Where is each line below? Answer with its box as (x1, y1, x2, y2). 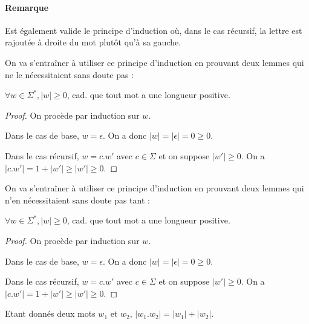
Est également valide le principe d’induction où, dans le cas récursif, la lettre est (5, 24, 302, 36)
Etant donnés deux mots (5, 307, 96, 320)
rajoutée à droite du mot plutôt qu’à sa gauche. (5, 36, 181, 48)
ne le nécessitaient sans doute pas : (5, 68, 134, 81)
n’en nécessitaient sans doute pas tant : (5, 193, 150, 206)
